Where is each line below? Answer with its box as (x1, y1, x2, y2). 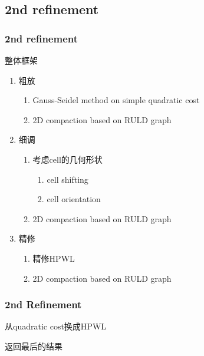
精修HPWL (32, 252, 75, 264)
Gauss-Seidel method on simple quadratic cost (32, 94, 200, 106)
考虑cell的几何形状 (32, 153, 103, 165)
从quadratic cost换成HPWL (5, 320, 107, 332)
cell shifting (47, 173, 88, 185)
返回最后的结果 (5, 339, 62, 352)
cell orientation (47, 193, 101, 205)
